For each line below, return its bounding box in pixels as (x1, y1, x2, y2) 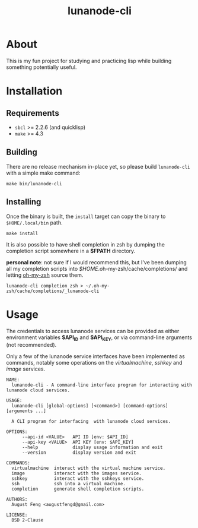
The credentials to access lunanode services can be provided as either (6, 327, 180, 334)
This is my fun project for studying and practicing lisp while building (6, 57, 172, 64)
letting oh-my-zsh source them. (6, 271, 84, 279)
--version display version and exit (21, 450, 136, 456)
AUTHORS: (6, 497, 28, 502)
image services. (6, 365, 46, 372)
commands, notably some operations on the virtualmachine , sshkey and (6, 359, 183, 366)
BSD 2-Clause (11, 517, 44, 523)
